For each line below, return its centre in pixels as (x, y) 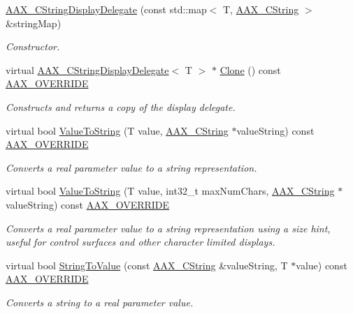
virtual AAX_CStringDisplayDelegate (87, 69)
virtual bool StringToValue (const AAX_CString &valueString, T (147, 265)
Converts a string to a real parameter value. (100, 302)
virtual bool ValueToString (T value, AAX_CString (117, 130)
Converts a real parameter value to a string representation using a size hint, (168, 228)
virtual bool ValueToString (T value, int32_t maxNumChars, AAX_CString (170, 191)
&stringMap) (34, 23)
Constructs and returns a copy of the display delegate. (121, 106)
